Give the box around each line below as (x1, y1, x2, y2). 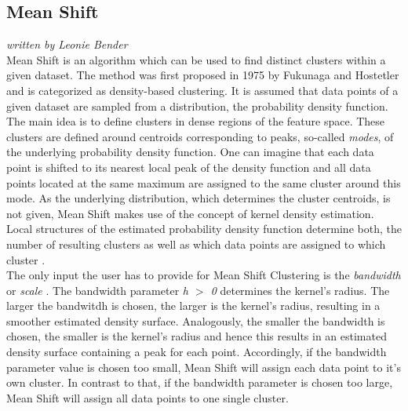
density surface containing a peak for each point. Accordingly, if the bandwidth (6, 344, 387, 360)
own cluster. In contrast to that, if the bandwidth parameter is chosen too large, (6, 374, 393, 391)
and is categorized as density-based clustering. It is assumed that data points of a (6, 82, 399, 98)
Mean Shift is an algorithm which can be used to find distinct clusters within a (6, 51, 386, 67)
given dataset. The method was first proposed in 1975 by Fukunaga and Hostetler (6, 67, 399, 83)
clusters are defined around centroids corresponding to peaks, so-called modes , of (6, 128, 394, 144)
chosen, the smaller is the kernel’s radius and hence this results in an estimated (6, 328, 387, 344)
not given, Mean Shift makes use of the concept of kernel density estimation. (6, 205, 374, 221)
